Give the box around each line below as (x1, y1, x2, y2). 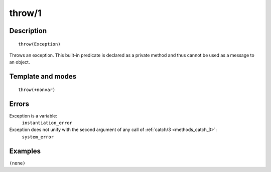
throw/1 (9, 7, 42, 18)
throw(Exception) (18, 41, 61, 47)
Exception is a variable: (9, 112, 58, 118)
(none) (9, 160, 26, 166)
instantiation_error (22, 120, 73, 126)
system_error (22, 134, 54, 139)
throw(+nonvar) (18, 86, 56, 92)
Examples (9, 146, 41, 155)
